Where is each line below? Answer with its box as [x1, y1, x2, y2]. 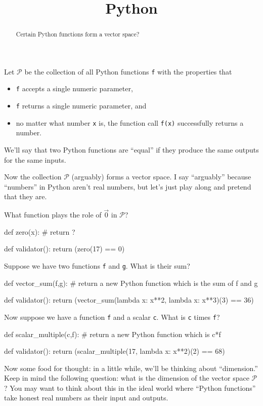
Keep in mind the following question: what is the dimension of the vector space [4, 373, 249, 383]
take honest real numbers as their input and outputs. [4, 392, 168, 403]
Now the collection [4, 171, 62, 182]
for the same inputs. [4, 154, 66, 165]
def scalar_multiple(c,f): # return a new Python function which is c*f [4, 328, 221, 339]
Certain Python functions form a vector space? [16, 30, 140, 39]
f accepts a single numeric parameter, [16, 83, 133, 94]
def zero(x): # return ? [4, 226, 75, 237]
